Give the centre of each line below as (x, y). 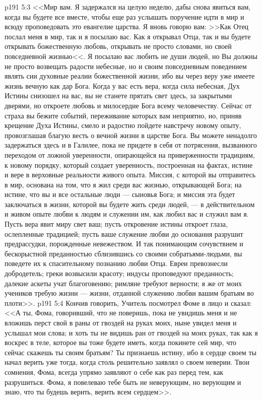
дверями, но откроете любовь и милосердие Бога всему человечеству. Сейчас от (128, 105)
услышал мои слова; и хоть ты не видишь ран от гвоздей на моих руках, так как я (131, 332)
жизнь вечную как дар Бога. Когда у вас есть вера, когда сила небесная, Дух (122, 85)
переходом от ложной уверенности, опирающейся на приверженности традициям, (130, 154)
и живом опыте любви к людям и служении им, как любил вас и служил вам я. (127, 214)
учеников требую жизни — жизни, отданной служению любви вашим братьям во (129, 293)
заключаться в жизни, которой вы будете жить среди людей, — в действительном (130, 204)
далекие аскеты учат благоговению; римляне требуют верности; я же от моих (123, 283)
